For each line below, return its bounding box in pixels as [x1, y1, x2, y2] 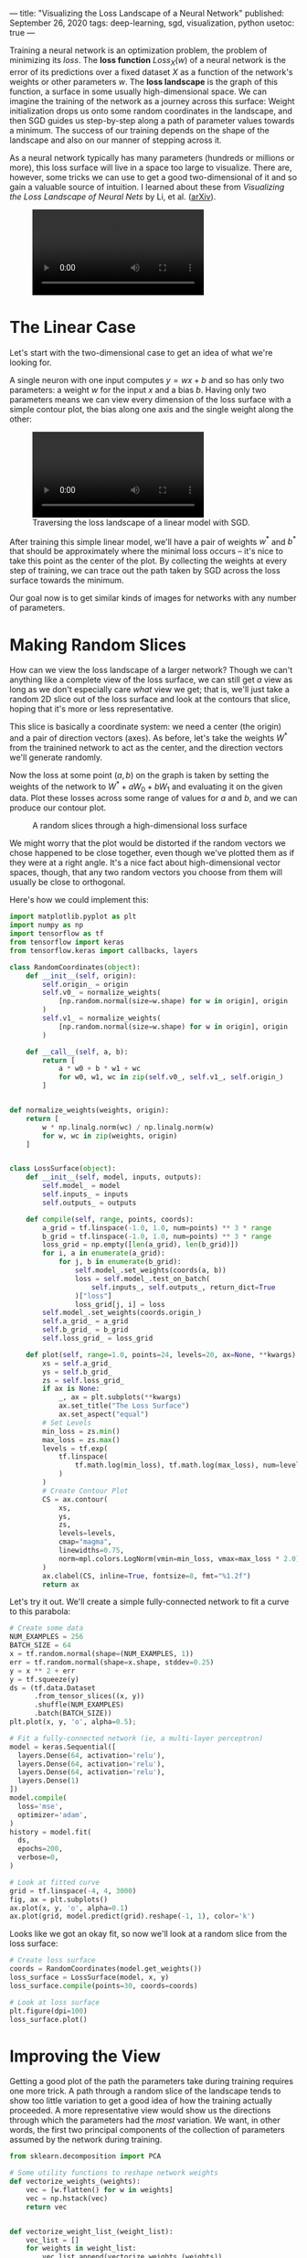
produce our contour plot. [9, 802, 107, 813]
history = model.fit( [9, 1827, 92, 1836]
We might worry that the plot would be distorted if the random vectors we [9, 838, 286, 849]
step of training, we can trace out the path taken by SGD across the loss [9, 565, 281, 576]
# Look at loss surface [9, 1997, 101, 2007]
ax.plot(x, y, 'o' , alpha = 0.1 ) [9, 1903, 129, 1912]
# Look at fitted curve [9, 1878, 101, 1887]
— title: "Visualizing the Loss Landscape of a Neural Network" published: [9, 8, 285, 18]
